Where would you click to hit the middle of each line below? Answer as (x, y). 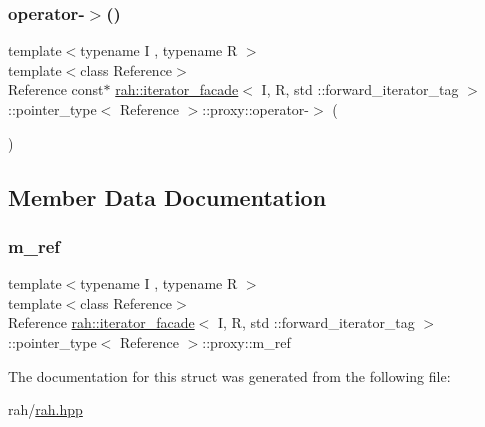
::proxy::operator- (256, 109)
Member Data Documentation (167, 196)
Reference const (56, 89)
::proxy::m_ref (246, 341)
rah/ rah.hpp (45, 409)
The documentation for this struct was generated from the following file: (229, 375)
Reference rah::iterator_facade (101, 322)
